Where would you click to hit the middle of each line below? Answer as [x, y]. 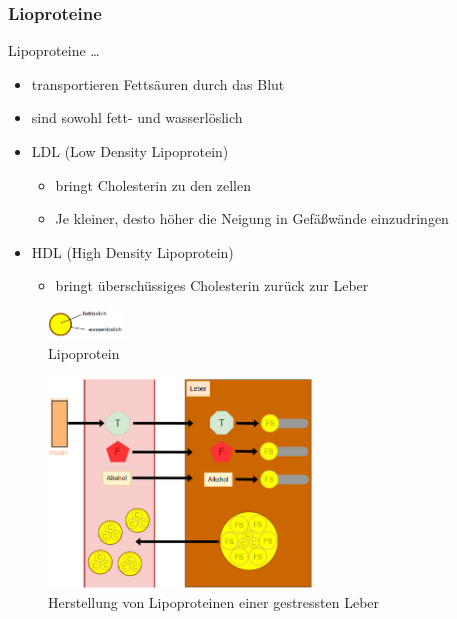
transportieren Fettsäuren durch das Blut [158, 83]
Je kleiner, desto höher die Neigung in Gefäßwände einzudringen [252, 218]
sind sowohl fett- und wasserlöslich [137, 117]
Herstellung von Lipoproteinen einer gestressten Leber [214, 602]
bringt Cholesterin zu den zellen [153, 184]
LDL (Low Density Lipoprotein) [130, 151]
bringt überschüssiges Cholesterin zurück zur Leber [212, 285]
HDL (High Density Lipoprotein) [132, 251]
